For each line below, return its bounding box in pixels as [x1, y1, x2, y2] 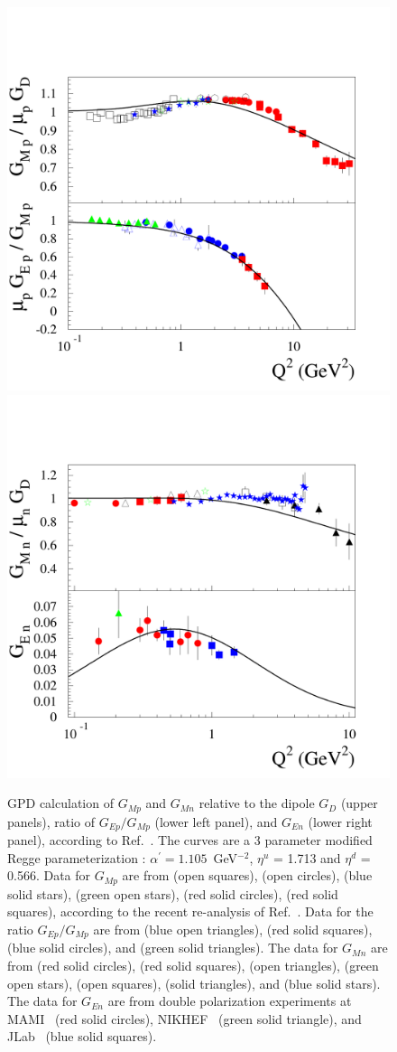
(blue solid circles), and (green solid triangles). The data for [7, 938, 338, 957]
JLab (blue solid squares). [7, 1027, 157, 1046]
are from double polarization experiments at [107, 991, 352, 1010]
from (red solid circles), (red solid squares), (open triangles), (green [7, 955, 379, 974]
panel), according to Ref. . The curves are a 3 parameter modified [7, 831, 373, 850]
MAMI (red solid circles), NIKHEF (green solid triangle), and [7, 1009, 362, 1028]
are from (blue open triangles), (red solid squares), [93, 919, 373, 938]
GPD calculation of [7, 794, 114, 812]
